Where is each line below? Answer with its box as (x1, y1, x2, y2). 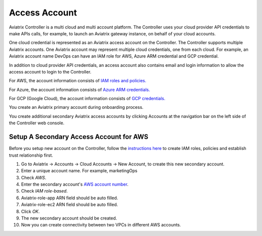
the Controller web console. (9, 120, 65, 126)
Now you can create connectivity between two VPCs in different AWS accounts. (21, 222, 181, 228)
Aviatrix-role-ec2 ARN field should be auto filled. (21, 202, 118, 207)
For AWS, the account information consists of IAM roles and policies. (9, 78, 147, 84)
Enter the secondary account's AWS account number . (21, 181, 129, 187)
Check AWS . (21, 175, 46, 180)
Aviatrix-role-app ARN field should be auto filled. (21, 195, 118, 201)
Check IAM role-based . (21, 188, 68, 194)
